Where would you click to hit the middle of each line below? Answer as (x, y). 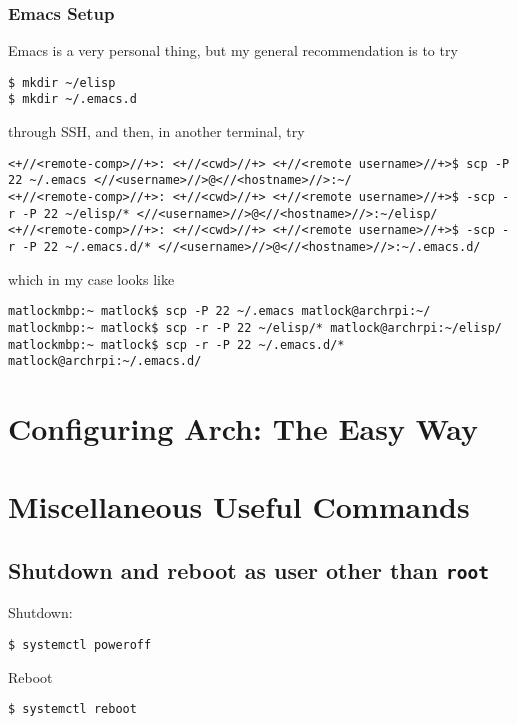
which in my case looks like (91, 278)
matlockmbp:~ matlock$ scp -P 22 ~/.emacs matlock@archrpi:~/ (219, 311)
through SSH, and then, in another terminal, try (156, 131)
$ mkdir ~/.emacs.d (72, 99)
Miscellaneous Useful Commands (239, 506)
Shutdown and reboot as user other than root (248, 570)
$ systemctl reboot (72, 709)
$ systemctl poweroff (80, 645)
